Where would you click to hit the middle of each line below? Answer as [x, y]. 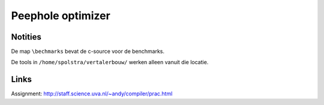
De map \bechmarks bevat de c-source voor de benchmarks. [88, 52]
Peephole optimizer [61, 16]
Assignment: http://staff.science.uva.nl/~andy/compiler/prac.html [92, 94]
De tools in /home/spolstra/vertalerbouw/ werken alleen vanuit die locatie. [110, 62]
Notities [26, 37]
